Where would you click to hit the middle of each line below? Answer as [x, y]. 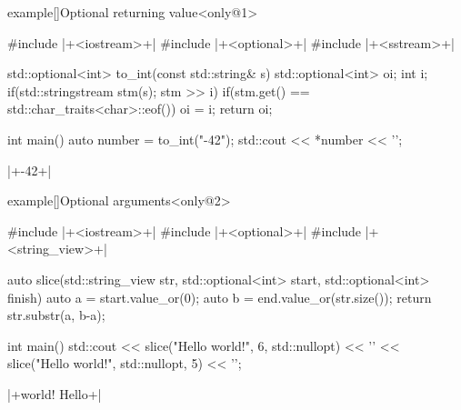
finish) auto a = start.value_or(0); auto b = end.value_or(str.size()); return [220, 297]
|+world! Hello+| [55, 393]
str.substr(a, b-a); [56, 315]
